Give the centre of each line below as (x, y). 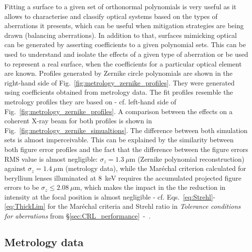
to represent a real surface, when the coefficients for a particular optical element (123, 63)
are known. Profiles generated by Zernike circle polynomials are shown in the (118, 73)
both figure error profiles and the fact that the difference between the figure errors (126, 149)
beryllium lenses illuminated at (50, 177)
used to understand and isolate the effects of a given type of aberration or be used (126, 54)
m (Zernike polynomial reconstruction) (187, 159)
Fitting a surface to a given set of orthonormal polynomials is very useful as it (120, 6)
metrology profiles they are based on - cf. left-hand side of (90, 101)
